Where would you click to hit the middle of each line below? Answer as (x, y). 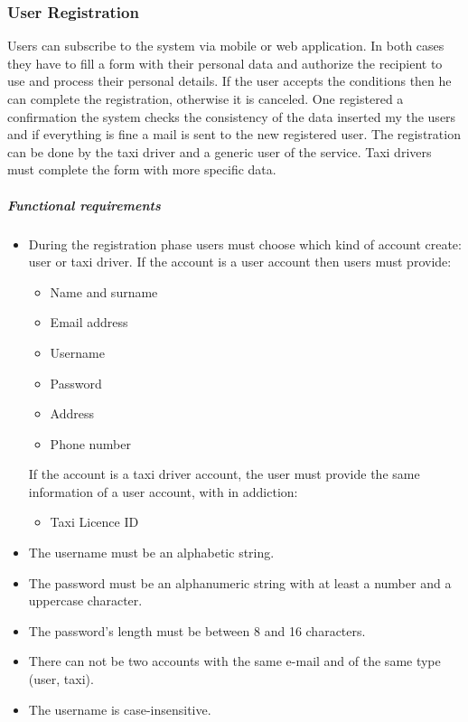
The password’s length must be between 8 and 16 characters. (197, 630)
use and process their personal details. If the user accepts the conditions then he (229, 81)
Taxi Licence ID (94, 522)
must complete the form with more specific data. (142, 169)
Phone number (90, 443)
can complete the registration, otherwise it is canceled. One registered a (206, 98)
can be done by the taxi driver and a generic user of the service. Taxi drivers (220, 151)
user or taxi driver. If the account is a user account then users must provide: (240, 262)
